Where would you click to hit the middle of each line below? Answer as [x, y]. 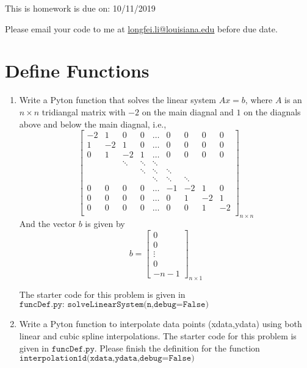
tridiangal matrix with [84, 111]
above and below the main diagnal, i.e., [93, 124]
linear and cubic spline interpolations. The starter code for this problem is [158, 335]
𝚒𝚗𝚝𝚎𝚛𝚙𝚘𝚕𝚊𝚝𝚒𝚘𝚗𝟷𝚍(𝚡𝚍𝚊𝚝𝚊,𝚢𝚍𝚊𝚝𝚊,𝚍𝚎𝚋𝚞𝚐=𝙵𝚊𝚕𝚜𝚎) [107, 359]
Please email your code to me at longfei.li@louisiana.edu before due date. [141, 28]
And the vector [48, 224]
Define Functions [77, 70]
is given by [105, 224]
